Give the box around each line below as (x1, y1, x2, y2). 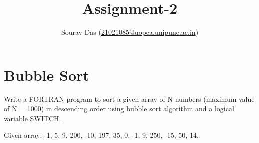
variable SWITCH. (4, 113, 61, 123)
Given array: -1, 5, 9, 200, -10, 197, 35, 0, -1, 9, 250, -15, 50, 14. (4, 130, 199, 140)
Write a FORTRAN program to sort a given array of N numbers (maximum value (4, 93, 255, 104)
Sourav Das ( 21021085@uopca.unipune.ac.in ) (61, 27, 199, 37)
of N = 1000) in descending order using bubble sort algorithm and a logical (4, 103, 234, 114)
